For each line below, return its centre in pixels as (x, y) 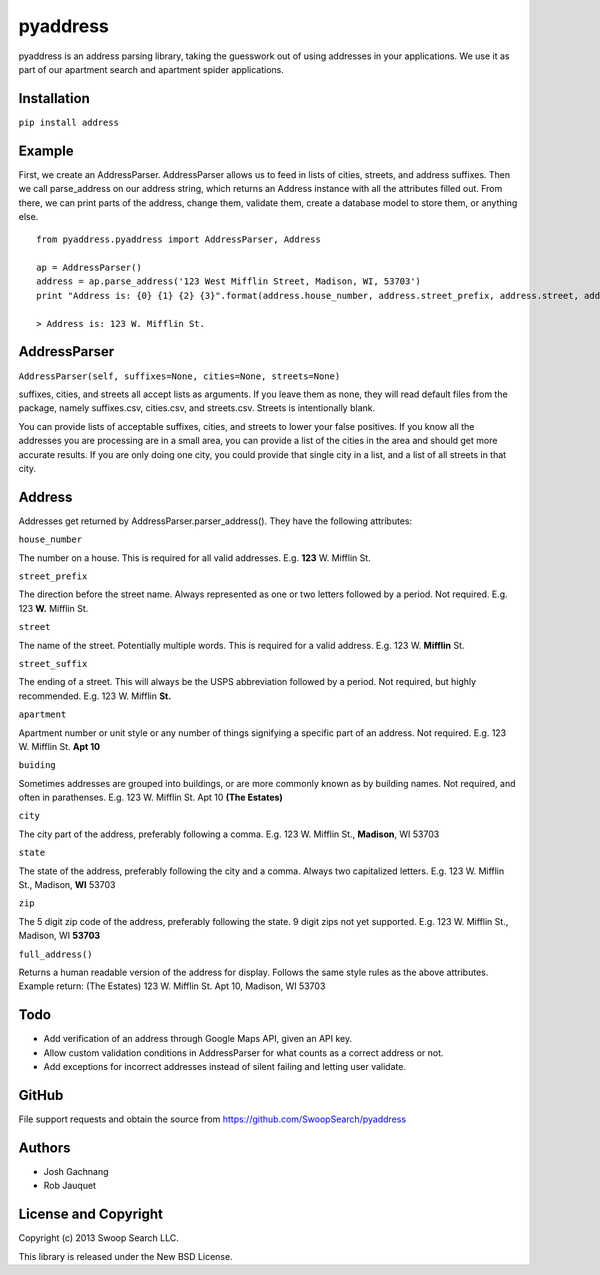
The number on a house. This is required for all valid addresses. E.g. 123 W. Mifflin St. (195, 557)
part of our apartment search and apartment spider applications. (151, 69)
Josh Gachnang (76, 1171)
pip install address (69, 122)
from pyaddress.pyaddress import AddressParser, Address (179, 239)
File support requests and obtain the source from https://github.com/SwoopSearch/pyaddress (212, 1119)
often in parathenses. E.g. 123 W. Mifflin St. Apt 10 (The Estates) (151, 797)
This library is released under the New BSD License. (126, 1256)
